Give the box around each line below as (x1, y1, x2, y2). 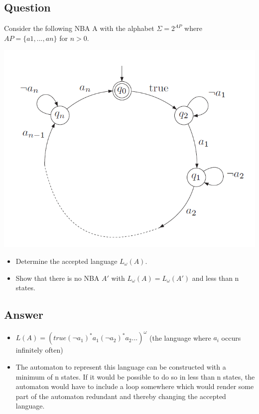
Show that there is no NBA (15, 272, 100, 283)
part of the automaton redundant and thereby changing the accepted (15, 391, 226, 401)
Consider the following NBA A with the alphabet (4, 23, 154, 33)
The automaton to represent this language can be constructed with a (15, 362, 226, 372)
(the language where (149, 332, 211, 343)
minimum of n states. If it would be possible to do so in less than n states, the (15, 371, 255, 382)
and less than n (192, 272, 239, 283)
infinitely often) (15, 345, 63, 355)
